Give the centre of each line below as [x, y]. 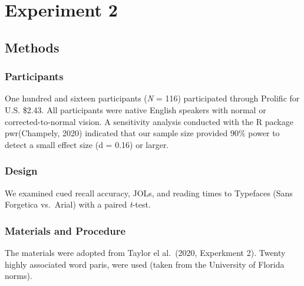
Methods [32, 47]
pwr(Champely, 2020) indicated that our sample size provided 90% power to [142, 133]
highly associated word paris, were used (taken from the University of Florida [145, 264]
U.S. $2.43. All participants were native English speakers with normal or [136, 109]
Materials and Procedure [65, 230]
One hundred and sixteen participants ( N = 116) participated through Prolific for [152, 98]
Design [21, 171]
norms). [19, 276]
